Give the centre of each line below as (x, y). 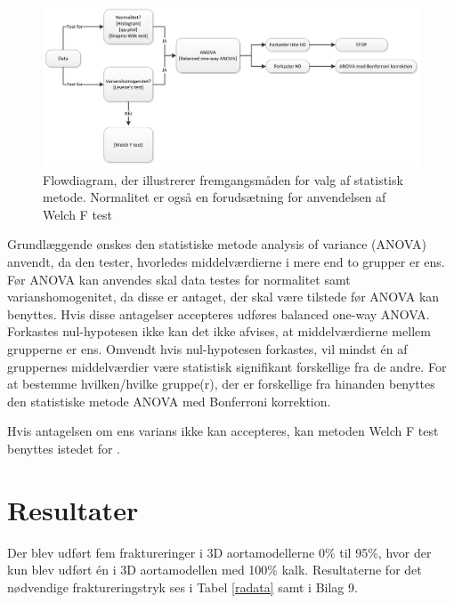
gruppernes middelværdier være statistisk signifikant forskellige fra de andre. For (227, 366)
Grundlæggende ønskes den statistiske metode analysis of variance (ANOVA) (217, 244)
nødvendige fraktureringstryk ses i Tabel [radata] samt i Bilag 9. (182, 587)
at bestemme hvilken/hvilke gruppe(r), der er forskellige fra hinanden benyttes (221, 384)
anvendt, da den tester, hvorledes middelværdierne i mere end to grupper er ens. (226, 262)
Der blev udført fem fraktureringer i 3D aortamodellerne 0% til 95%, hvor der (219, 552)
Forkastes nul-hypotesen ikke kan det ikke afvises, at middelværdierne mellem (219, 331)
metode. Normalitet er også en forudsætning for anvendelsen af (215, 197)
